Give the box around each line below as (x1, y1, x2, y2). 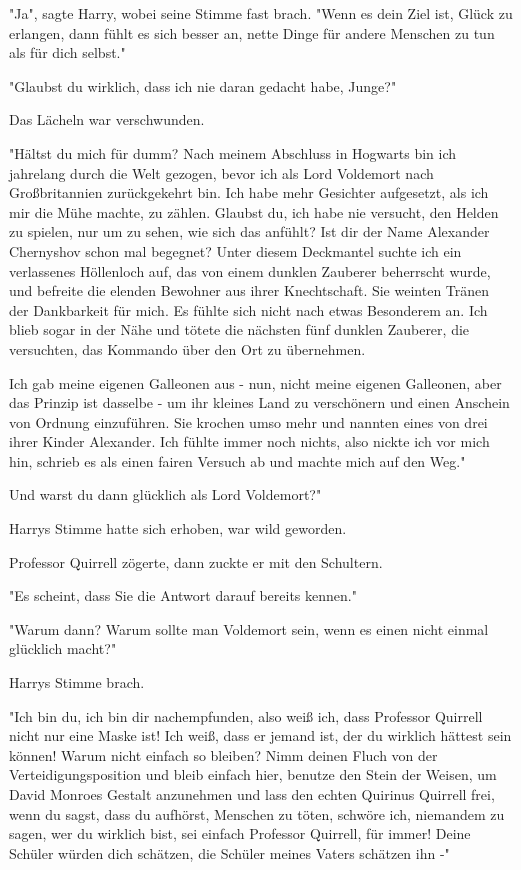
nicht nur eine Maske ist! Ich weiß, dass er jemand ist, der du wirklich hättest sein (9, 725, 512, 746)
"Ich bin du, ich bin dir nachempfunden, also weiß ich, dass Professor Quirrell (9, 705, 483, 726)
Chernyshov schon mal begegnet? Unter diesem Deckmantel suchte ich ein (9, 240, 462, 261)
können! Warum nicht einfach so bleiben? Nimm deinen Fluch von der (9, 744, 438, 765)
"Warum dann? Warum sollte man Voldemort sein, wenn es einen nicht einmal (9, 618, 489, 639)
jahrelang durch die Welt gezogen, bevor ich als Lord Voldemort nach (9, 162, 434, 183)
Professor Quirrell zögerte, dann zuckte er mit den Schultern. (9, 551, 383, 572)
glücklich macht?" (9, 638, 117, 659)
